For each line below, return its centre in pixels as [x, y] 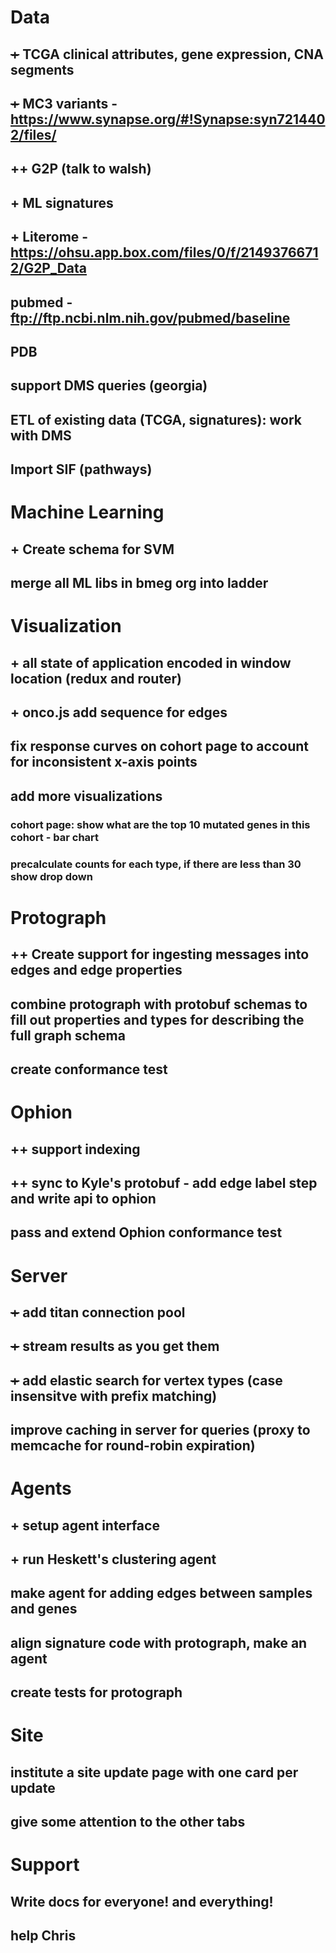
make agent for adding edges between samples [161, 1593]
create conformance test [89, 1069]
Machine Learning [87, 512]
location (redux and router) [96, 678]
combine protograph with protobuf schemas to [159, 1004]
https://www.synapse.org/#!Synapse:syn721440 [168, 119]
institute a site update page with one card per [154, 1772]
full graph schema [68, 1035]
